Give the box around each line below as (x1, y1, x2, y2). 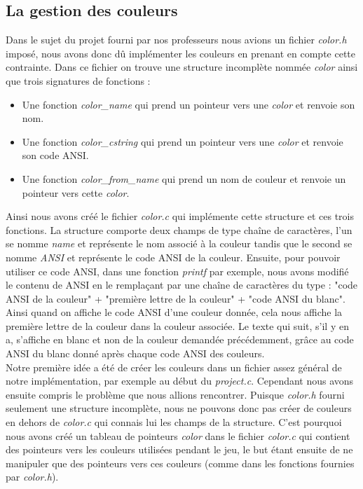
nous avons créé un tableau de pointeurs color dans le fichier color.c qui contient (6, 428, 350, 443)
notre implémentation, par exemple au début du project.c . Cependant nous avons (6, 373, 354, 388)
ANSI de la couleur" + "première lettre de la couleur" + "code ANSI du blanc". (6, 291, 345, 305)
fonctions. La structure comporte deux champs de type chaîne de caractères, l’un (6, 222, 352, 237)
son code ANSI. (22, 148, 89, 163)
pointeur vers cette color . (22, 185, 130, 200)
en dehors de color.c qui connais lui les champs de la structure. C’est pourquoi (6, 415, 342, 429)
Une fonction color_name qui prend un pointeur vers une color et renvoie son (22, 97, 355, 111)
